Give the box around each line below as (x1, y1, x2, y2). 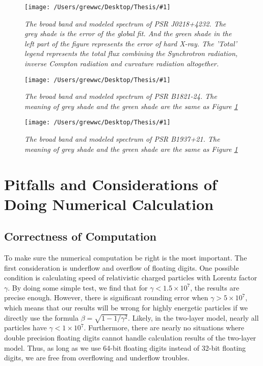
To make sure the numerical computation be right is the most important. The (4, 252, 247, 263)
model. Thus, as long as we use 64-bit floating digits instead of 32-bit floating (4, 342, 246, 353)
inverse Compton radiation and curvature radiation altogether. (24, 58, 219, 69)
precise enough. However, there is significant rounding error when (4, 292, 208, 303)
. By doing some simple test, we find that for (8, 282, 148, 293)
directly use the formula (4, 312, 78, 323)
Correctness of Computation (4, 228, 156, 244)
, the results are (190, 282, 240, 293)
